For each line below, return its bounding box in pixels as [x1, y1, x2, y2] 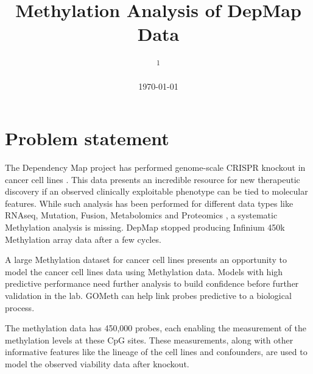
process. [5, 301, 35, 314]
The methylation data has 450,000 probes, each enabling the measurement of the [5, 322, 306, 334]
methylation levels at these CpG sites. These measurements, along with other [5, 333, 294, 346]
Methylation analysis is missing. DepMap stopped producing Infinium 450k [5, 221, 285, 234]
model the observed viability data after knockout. [5, 358, 189, 370]
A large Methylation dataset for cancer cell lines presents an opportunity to [5, 253, 287, 266]
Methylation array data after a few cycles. [5, 232, 161, 245]
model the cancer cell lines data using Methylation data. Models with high [5, 265, 283, 278]
